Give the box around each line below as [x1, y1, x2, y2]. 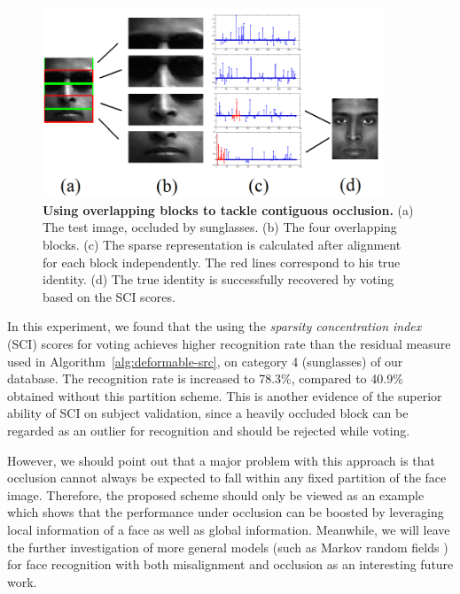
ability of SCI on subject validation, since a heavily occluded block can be [7, 404, 409, 422]
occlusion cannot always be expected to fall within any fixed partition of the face [7, 468, 447, 487]
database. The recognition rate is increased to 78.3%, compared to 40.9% [7, 369, 403, 388]
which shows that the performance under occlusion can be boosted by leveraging [7, 503, 444, 521]
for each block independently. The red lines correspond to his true [43, 252, 401, 271]
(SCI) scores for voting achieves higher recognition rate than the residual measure [7, 334, 451, 352]
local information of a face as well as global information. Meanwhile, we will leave [7, 520, 450, 538]
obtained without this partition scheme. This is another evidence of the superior [7, 386, 442, 405]
